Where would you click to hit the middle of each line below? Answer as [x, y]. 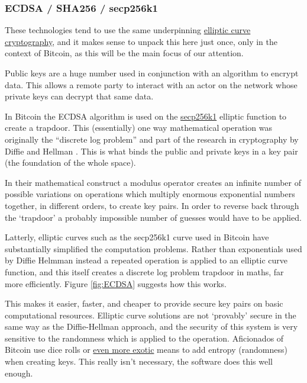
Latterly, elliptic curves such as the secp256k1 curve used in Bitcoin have [137, 237]
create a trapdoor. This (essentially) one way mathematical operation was [138, 128]
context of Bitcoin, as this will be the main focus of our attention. [124, 53]
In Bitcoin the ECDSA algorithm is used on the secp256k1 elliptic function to [146, 116]
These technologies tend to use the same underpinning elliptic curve [128, 30]
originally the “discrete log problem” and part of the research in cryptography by [152, 139]
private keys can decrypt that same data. [79, 96]
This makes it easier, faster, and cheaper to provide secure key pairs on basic [144, 303]
